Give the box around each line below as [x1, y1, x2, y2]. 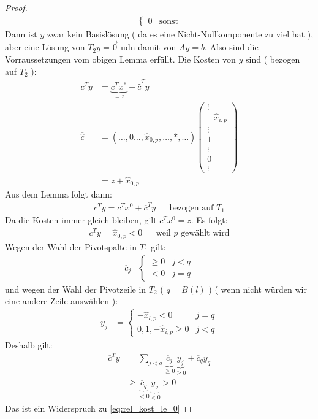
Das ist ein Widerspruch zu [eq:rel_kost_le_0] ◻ [5, 401, 192, 414]
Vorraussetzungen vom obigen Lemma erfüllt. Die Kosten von [5, 53, 236, 66]
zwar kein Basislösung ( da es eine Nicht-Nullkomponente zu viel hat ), [47, 27, 314, 40]
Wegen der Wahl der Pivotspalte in [5, 240, 137, 253]
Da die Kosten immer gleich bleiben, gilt [5, 213, 157, 226]
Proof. [5, 1, 28, 13]
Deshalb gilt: [5, 338, 53, 351]
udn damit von [121, 40, 176, 53]
